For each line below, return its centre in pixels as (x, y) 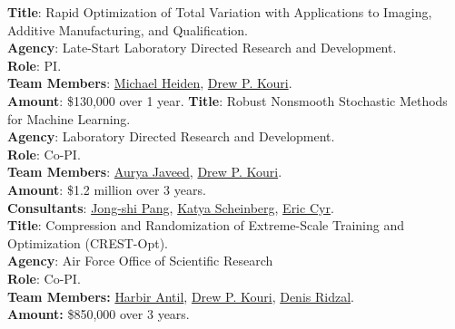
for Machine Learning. (69, 118)
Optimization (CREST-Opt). (88, 242)
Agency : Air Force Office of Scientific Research (140, 261)
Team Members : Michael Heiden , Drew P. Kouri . (150, 83)
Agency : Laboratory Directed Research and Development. (171, 136)
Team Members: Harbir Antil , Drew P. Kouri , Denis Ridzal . (181, 296)
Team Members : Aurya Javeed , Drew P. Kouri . (145, 172)
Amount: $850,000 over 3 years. (99, 314)
